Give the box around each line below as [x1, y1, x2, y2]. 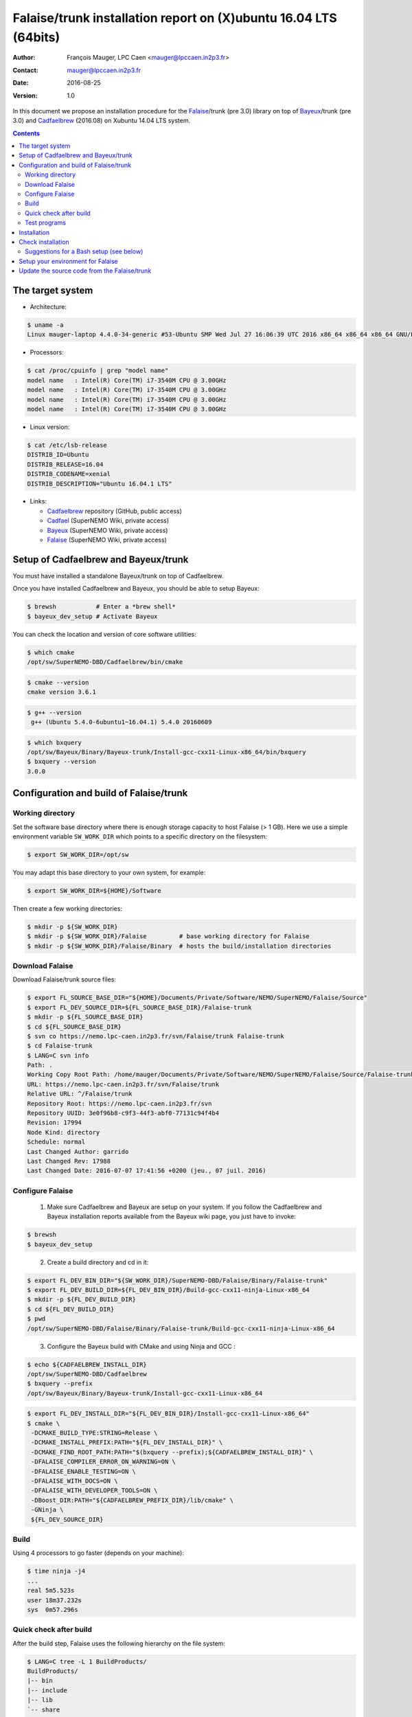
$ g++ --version [27, 708, 82, 716]
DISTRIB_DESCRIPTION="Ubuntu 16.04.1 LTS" [27, 479, 172, 488]
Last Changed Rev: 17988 [27, 1157, 111, 1165]
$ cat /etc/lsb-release [27, 441, 108, 449]
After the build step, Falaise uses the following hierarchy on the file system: [12, 1639, 226, 1648]
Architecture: [30, 303, 67, 311]
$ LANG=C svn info [27, 1051, 89, 1059]
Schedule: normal [27, 1138, 86, 1146]
